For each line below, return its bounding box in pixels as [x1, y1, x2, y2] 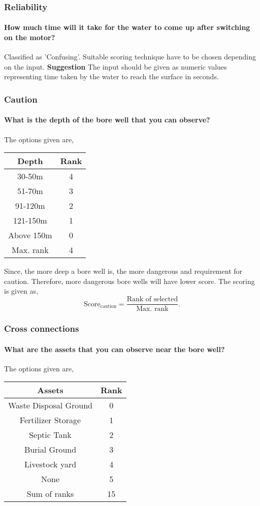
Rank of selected [126, 296, 178, 303]
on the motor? [4, 32, 55, 43]
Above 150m [8, 229, 52, 241]
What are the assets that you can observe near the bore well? [4, 343, 225, 354]
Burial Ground [24, 444, 77, 456]
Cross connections [4, 322, 79, 335]
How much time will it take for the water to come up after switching [4, 22, 250, 33]
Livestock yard [24, 458, 77, 470]
